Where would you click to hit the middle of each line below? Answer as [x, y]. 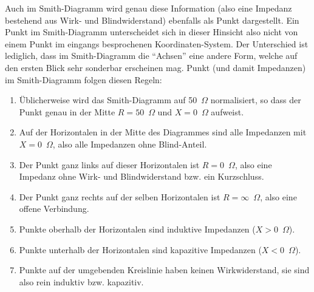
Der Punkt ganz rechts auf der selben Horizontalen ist [120, 196]
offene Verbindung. [54, 209]
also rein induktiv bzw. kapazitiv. [81, 281]
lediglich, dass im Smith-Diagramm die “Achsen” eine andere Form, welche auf [151, 56]
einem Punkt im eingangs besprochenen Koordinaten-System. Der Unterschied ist [157, 43]
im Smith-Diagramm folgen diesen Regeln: [84, 79]
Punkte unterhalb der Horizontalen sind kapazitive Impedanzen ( [140, 249]
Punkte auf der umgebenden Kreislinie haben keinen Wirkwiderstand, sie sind [164, 270]
